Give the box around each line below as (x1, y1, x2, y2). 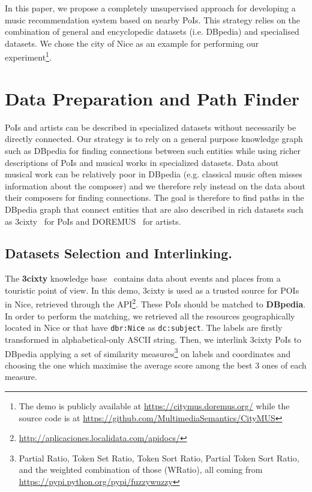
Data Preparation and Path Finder (5, 86, 299, 110)
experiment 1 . (5, 49, 52, 64)
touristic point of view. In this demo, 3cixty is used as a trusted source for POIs (5, 283, 299, 296)
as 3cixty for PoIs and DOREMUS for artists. (5, 215, 181, 227)
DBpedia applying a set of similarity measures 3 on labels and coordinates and (5, 345, 291, 360)
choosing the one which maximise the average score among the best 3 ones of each (5, 358, 307, 371)
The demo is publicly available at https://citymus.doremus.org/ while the (19, 400, 290, 412)
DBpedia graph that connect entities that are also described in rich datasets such (5, 203, 304, 215)
